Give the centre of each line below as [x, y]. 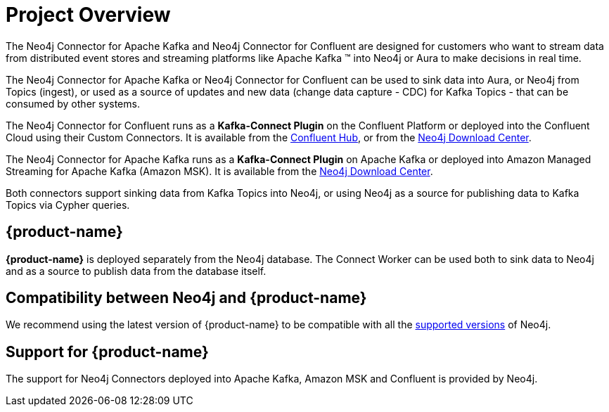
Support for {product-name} [107, 352]
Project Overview [88, 15]
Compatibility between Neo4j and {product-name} [186, 298]
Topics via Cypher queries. [68, 205]
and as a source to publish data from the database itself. [136, 271]
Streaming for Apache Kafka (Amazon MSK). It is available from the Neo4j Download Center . [219, 171]
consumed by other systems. [73, 103]
